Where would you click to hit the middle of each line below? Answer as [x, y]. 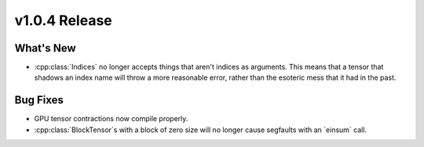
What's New [45, 48]
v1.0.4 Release [64, 20]
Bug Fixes [39, 100]
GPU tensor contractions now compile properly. [111, 119]
